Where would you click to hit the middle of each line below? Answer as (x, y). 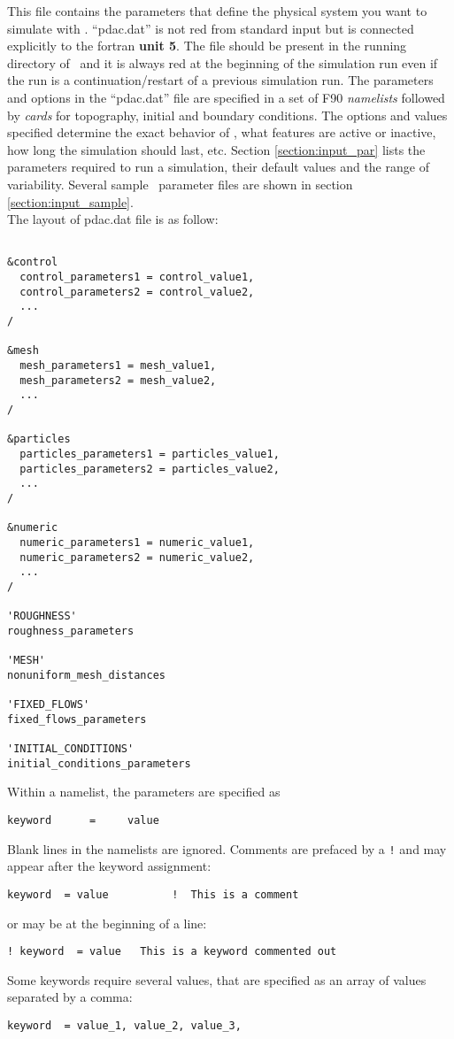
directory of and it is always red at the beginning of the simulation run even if (223, 62)
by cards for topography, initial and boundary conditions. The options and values (227, 115)
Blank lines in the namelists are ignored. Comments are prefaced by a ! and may (227, 848)
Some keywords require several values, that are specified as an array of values (217, 979)
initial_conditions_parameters (99, 763)
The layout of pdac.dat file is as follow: (113, 219)
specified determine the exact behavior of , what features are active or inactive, (222, 132)
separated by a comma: (70, 997)
